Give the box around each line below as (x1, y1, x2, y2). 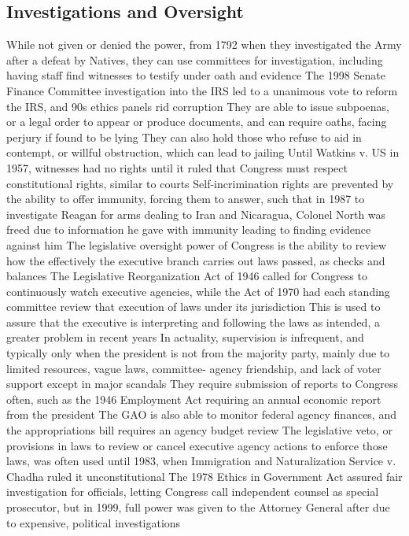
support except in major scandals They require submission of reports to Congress (6, 375, 398, 392)
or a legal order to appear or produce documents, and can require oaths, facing (6, 113, 387, 130)
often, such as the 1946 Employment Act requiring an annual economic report (6, 390, 381, 407)
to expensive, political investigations (6, 514, 181, 530)
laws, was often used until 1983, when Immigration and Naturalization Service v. (6, 453, 396, 469)
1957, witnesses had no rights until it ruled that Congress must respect (6, 159, 348, 176)
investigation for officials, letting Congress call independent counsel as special (6, 483, 379, 500)
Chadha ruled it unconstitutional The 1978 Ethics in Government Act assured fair (6, 468, 403, 484)
